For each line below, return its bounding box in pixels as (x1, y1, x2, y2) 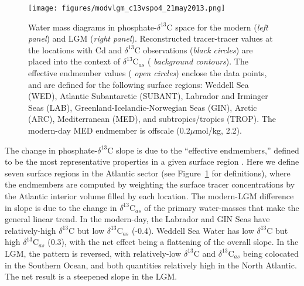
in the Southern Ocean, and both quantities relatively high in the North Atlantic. (5, 258, 297, 271)
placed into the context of (28, 55, 121, 67)
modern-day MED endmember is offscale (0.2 (28, 124, 190, 136)
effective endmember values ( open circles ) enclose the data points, (28, 67, 267, 79)
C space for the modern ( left (166, 21, 268, 33)
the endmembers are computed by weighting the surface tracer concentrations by (5, 178, 295, 190)
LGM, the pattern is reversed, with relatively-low (5, 247, 182, 259)
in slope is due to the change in (5, 201, 117, 213)
